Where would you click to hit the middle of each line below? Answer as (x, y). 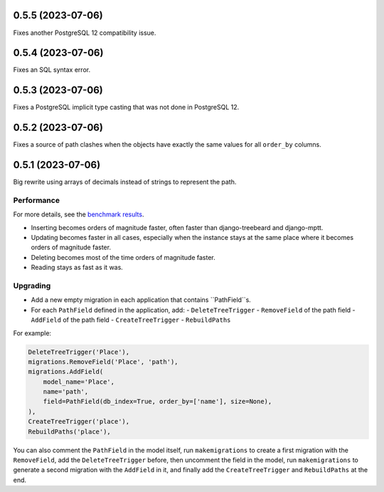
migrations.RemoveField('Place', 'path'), (103, 362)
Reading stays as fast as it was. (77, 268)
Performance (37, 200)
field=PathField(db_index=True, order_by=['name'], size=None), (158, 402)
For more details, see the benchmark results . (79, 214)
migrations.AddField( (66, 372)
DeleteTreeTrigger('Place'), (79, 352)
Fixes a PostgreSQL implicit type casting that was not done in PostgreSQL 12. (126, 108)
